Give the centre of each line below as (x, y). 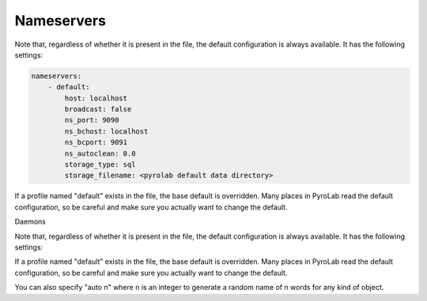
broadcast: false (98, 109)
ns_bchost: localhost (106, 131)
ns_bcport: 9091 (96, 143)
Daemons (30, 222)
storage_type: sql (100, 165)
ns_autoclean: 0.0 (100, 153)
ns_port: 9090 (92, 120)
